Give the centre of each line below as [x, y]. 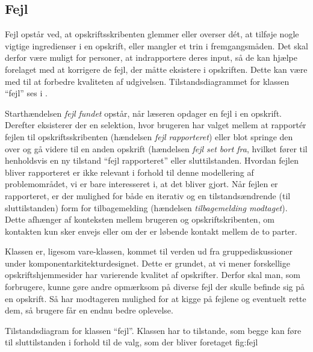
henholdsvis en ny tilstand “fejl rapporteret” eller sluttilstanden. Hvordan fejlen [152, 160]
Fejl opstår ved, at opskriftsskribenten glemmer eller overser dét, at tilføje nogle [152, 34]
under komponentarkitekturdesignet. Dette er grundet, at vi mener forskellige [147, 263]
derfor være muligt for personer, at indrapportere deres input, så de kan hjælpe [151, 57]
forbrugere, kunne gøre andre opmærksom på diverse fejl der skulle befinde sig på [155, 287]
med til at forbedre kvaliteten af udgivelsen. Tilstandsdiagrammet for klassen [147, 81]
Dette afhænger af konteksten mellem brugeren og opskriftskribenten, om [140, 219]
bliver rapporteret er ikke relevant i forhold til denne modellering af [129, 172]
